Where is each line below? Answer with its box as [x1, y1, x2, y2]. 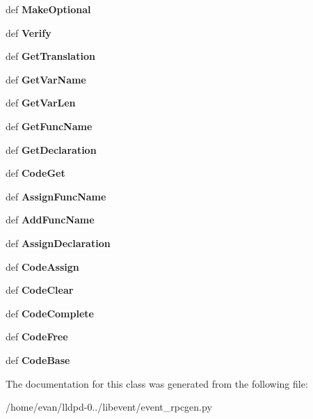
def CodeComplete [6, 306, 94, 320]
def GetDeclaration [6, 142, 97, 157]
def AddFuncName [6, 212, 95, 227]
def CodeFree [6, 329, 68, 344]
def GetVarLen [6, 95, 76, 110]
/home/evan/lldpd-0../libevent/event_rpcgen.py [6, 400, 212, 414]
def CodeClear [6, 283, 74, 297]
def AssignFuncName [6, 189, 106, 203]
